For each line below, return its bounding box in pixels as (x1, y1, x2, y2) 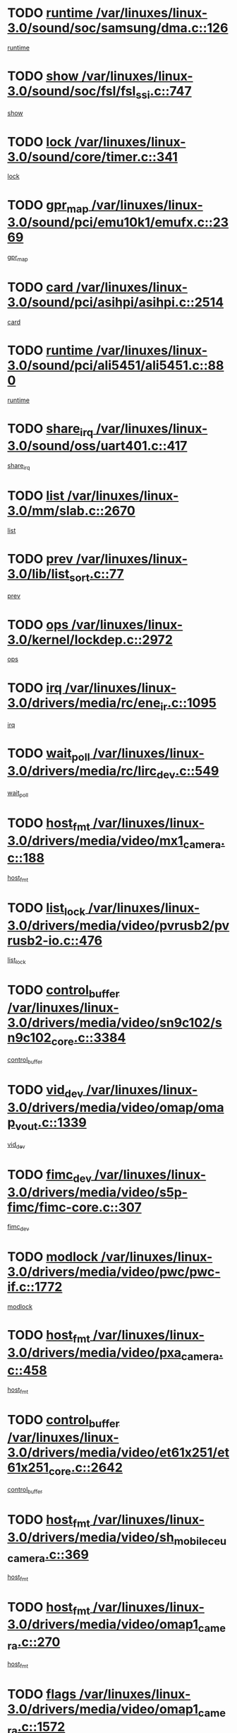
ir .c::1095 (159, 695, 217, 713)
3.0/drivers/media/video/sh (7, 1529, 174, 1545)
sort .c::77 (69, 566, 125, 584)
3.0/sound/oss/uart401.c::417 (7, 438, 188, 454)
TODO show (7, 69, 79, 84)
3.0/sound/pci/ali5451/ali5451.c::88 (7, 357, 224, 373)
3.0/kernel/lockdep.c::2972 (7, 631, 173, 647)
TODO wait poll (7, 746, 90, 764)
